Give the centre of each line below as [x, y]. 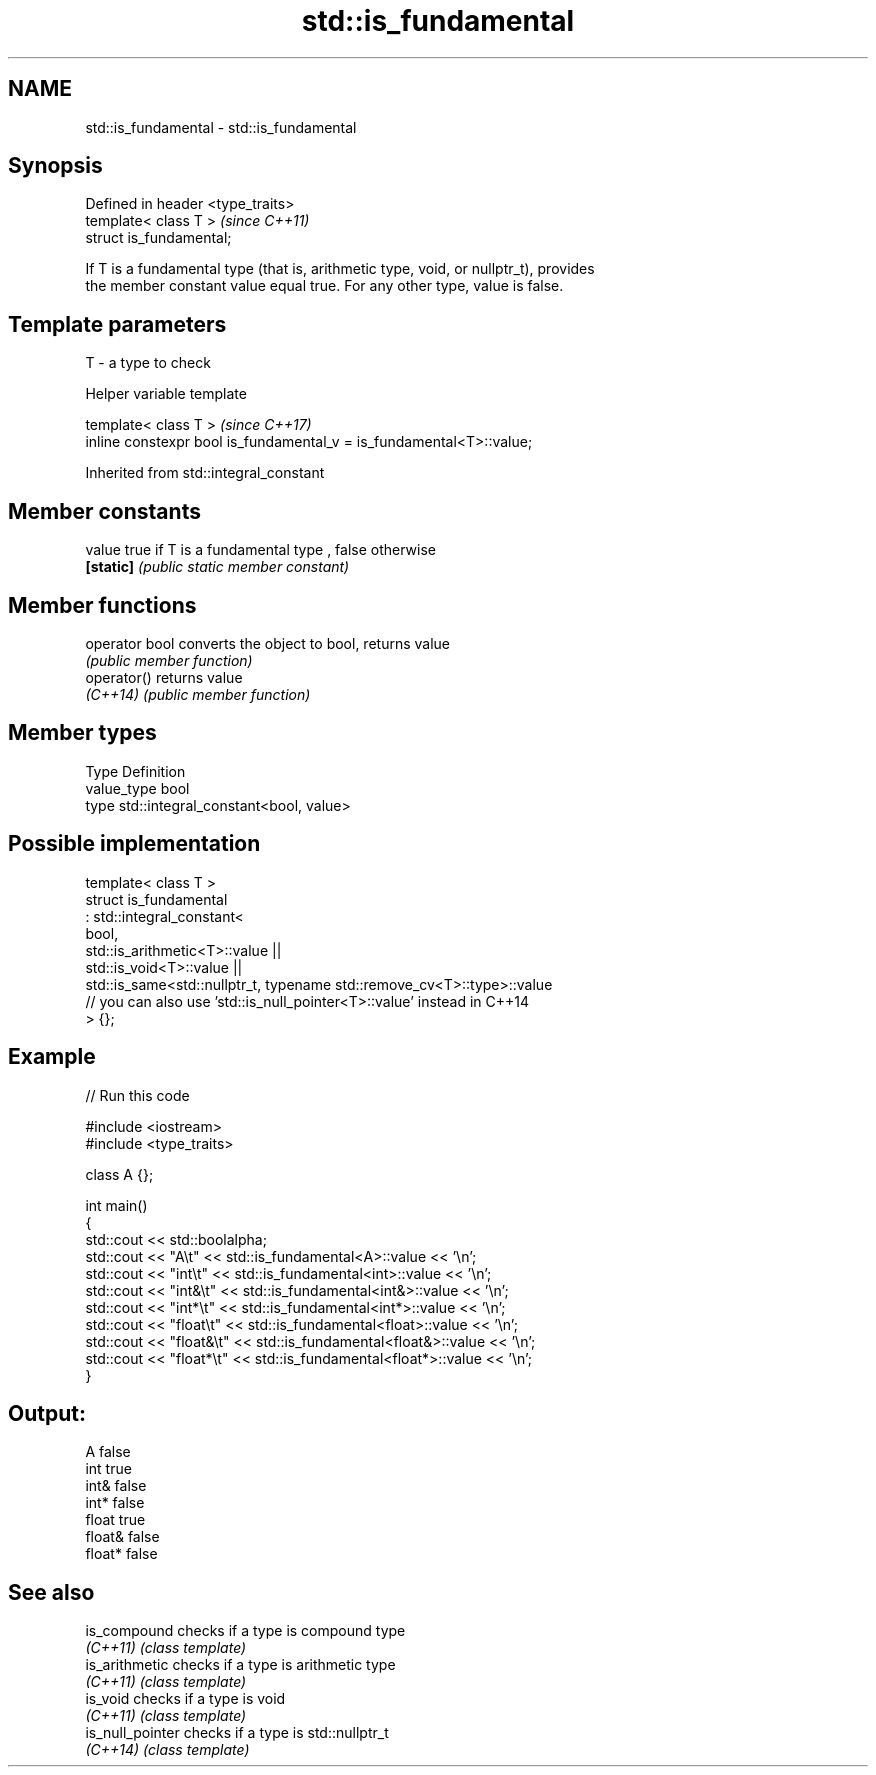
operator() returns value [164, 677]
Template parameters [117, 324]
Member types [82, 733]
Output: [47, 1413]
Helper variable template [166, 394]
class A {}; [119, 1174]
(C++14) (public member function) [198, 694]
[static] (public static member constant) [217, 567]
